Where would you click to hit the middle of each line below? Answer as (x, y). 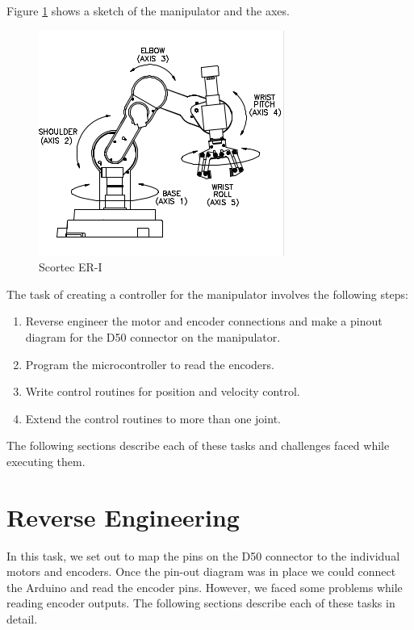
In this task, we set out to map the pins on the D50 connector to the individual (203, 555)
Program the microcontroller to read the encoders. (150, 364)
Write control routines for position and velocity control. (163, 391)
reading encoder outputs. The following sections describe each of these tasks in (201, 603)
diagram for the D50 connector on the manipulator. (153, 336)
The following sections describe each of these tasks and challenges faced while (198, 445)
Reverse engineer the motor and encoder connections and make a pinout (204, 321)
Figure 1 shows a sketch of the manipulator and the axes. (148, 10)
